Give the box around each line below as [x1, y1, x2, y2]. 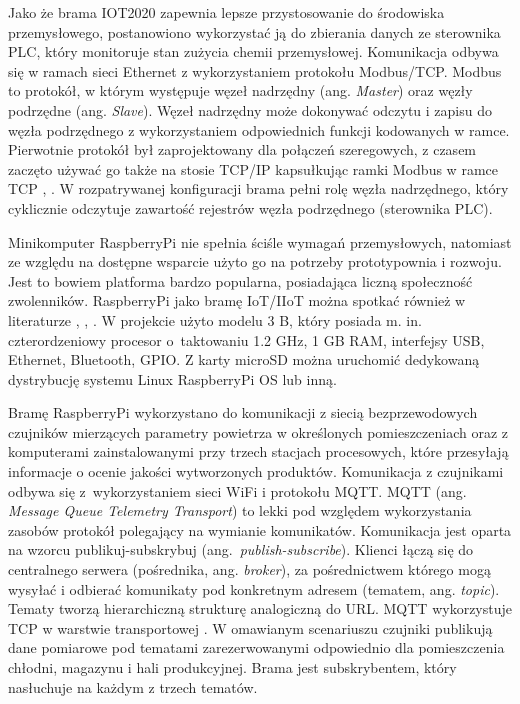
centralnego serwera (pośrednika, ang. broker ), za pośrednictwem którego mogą [8, 559, 491, 580]
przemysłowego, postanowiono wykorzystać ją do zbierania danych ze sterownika [8, 21, 501, 42]
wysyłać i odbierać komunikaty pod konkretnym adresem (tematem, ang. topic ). [8, 578, 500, 599]
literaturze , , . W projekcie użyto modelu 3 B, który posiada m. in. [8, 309, 422, 330]
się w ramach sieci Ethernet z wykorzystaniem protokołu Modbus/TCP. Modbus [8, 60, 502, 81]
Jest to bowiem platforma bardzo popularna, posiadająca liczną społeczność [8, 270, 473, 291]
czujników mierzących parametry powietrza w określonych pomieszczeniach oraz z [8, 421, 509, 442]
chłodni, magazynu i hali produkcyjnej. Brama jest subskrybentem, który [8, 657, 457, 677]
